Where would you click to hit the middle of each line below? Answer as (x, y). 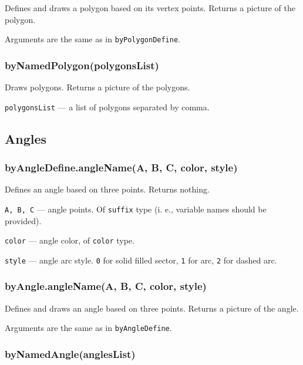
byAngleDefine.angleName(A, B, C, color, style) (121, 168)
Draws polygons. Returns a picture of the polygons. (97, 87)
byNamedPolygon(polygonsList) (82, 65)
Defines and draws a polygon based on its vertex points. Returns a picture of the (150, 8)
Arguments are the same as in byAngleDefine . (88, 328)
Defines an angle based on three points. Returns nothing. (107, 189)
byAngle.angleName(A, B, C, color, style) (106, 286)
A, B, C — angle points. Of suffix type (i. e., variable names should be (136, 209)
